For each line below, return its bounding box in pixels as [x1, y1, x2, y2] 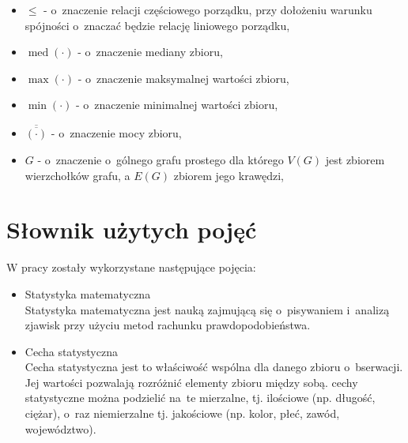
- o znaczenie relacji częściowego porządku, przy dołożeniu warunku [43, 2, 372, 17]
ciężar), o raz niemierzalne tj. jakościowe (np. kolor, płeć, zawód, [25, 405, 340, 422]
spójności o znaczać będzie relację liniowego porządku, [25, 17, 290, 33]
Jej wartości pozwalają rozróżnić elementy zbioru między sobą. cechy [25, 374, 358, 390]
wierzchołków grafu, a [25, 167, 130, 183]
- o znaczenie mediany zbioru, [77, 43, 223, 60]
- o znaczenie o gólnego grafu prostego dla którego [37, 152, 284, 167]
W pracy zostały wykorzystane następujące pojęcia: [6, 259, 256, 276]
